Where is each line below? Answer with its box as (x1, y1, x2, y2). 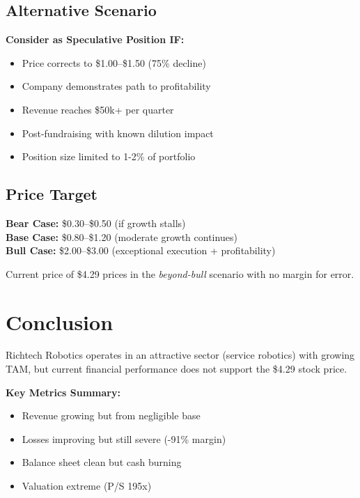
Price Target (6, 183, 98, 205)
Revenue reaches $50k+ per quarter (22, 102, 174, 116)
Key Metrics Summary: (6, 384, 120, 399)
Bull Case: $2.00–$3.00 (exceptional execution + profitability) (6, 243, 276, 258)
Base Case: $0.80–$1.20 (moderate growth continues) (6, 229, 237, 244)
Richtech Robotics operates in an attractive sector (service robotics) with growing (6, 348, 355, 362)
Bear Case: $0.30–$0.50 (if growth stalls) (6, 215, 186, 230)
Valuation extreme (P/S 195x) (22, 478, 152, 493)
